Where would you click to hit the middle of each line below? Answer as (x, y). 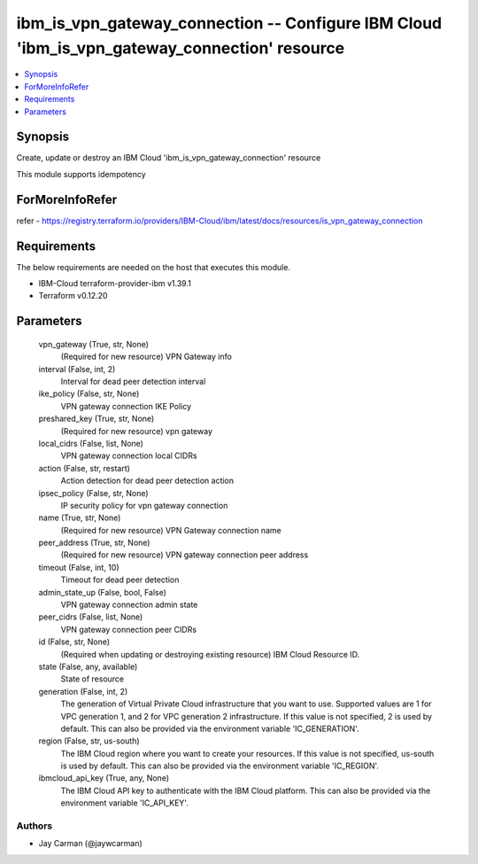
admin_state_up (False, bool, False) (103, 592)
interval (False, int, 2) (77, 369)
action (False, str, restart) (84, 468)
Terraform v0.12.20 (73, 296)
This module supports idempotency (81, 174)
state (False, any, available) (88, 666)
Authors (35, 826)
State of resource (93, 679)
